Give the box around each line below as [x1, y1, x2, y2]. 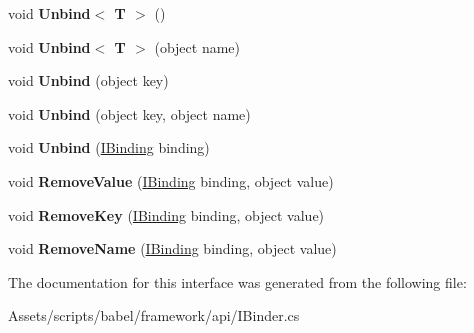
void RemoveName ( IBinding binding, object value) [8, 238, 337, 259]
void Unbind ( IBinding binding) [8, 137, 210, 158]
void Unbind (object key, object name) [8, 103, 251, 124]
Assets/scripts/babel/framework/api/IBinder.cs [8, 305, 300, 326]
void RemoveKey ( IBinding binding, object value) [8, 204, 325, 225]
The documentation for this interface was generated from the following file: [8, 271, 467, 292]
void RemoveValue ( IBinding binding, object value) [8, 170, 334, 191]
